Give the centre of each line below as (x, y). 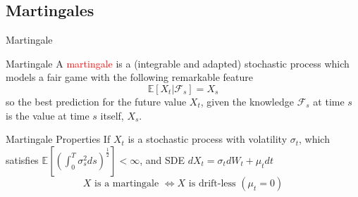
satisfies (22, 159)
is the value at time (48, 115)
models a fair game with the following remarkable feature (130, 77)
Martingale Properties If (58, 139)
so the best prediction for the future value (96, 101)
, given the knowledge (247, 101)
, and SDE (162, 159)
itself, (112, 115)
